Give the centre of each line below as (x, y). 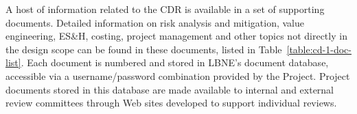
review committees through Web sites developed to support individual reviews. (171, 103)
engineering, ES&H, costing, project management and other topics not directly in (176, 36)
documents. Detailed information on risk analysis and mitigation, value (155, 22)
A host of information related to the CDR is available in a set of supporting (165, 9)
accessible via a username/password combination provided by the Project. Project (178, 75)
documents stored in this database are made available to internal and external (170, 89)
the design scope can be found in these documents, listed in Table (144, 49)
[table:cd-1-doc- (319, 49)
